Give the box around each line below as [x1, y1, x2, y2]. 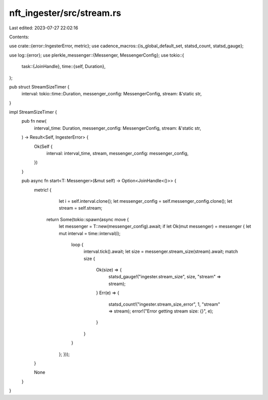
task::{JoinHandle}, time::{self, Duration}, [21, 64, 106, 70]
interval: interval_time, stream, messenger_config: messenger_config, [46, 151, 189, 157]
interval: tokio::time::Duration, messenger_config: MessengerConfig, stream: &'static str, [21, 91, 202, 97]
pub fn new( [21, 118, 47, 124]
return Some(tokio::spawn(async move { [46, 216, 129, 222]
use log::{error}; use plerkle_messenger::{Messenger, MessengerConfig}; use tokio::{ [9, 52, 185, 58]
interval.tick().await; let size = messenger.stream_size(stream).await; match [83, 248, 238, 254]
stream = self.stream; [59, 205, 103, 211]
